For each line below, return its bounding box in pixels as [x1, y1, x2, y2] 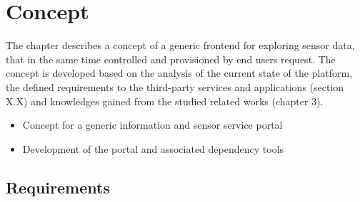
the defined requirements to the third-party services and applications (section [6, 79, 344, 94]
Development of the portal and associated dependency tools [22, 141, 284, 156]
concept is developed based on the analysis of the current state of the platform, [6, 65, 353, 80]
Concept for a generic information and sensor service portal [22, 117, 283, 132]
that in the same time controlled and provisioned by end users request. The [6, 51, 336, 66]
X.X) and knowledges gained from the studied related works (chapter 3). [6, 93, 324, 108]
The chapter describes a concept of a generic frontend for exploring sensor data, [6, 38, 355, 53]
